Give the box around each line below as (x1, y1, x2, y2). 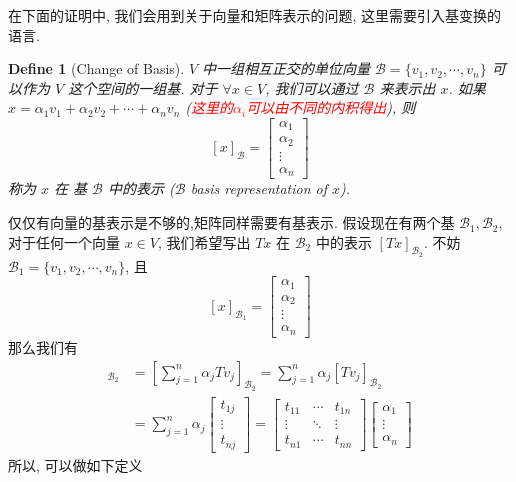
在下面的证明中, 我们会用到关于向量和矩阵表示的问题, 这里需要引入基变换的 (8, 5, 502, 25)
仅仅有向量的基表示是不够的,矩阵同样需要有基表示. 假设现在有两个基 (8, 212, 455, 233)
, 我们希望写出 (157, 231, 251, 252)
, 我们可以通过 (265, 77, 359, 98)
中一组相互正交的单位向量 (202, 58, 371, 79)
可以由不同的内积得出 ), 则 (246, 97, 416, 118)
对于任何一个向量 (8, 231, 120, 252)
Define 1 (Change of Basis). (8, 58, 185, 79)
